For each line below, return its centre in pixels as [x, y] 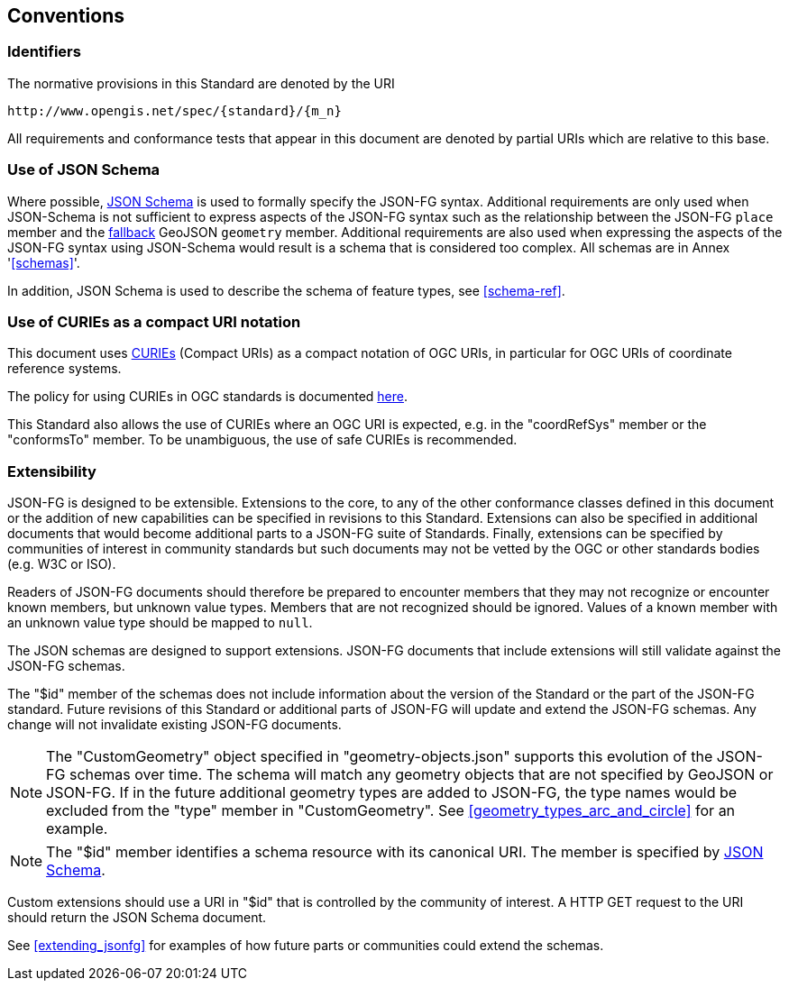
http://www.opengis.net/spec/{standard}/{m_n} [174, 110]
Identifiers [44, 52]
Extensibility [52, 471]
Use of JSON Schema [84, 170]
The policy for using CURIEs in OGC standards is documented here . [207, 397]
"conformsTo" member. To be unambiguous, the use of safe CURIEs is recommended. [262, 440]
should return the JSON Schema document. [137, 918]
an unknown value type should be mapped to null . [160, 623]
